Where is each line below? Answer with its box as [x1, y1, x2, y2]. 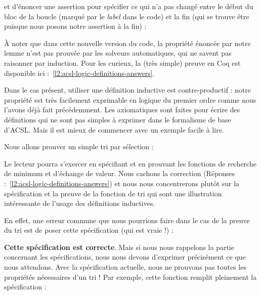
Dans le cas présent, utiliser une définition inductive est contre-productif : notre [4, 85, 251, 95]
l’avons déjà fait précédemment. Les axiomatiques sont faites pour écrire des [4, 104, 240, 115]
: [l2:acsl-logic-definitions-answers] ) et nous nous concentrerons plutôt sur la [4, 178, 240, 188]
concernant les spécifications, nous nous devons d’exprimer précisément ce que [4, 251, 246, 262]
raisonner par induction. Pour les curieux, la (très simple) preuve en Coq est [4, 57, 241, 68]
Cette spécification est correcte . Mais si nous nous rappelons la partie [4, 241, 234, 252]
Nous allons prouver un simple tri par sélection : [4, 141, 154, 152]
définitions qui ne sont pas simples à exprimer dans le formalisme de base [4, 114, 231, 124]
